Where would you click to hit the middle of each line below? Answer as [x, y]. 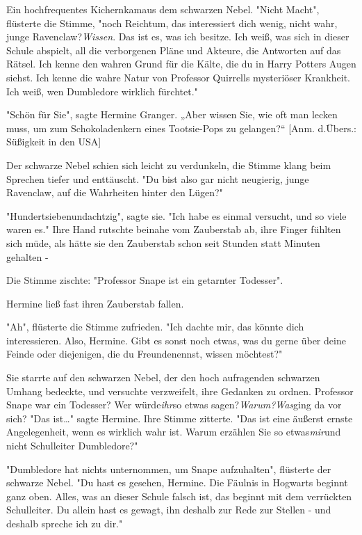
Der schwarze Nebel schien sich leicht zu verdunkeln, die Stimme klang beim [169, 165]
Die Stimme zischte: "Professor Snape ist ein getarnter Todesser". [145, 280]
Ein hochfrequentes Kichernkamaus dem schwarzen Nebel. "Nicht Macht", [163, 9]
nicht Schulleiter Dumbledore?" [72, 446]
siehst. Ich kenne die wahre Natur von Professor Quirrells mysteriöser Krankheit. [178, 77]
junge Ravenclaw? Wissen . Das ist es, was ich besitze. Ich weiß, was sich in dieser [178, 37]
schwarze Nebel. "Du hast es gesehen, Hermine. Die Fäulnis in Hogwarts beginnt [177, 482]
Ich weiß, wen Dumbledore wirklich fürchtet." [102, 91]
